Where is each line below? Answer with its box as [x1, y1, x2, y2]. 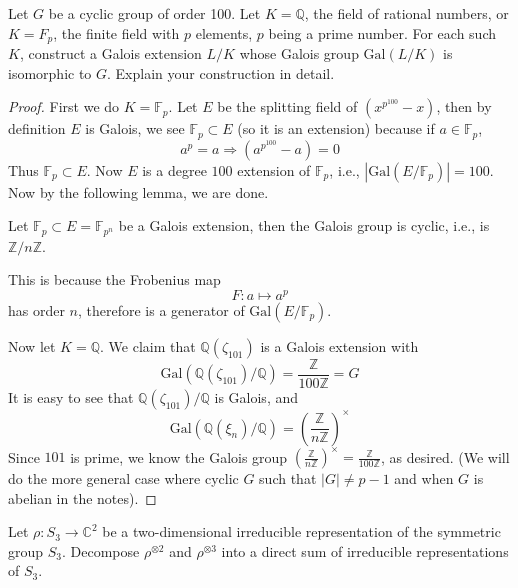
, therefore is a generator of [78, 300, 245, 320]
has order [8, 300, 65, 320]
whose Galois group [239, 43, 359, 64]
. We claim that [100, 336, 196, 356]
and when [394, 468, 454, 489]
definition [8, 118, 66, 139]
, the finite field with [53, 22, 180, 43]
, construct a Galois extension [19, 43, 202, 64]
